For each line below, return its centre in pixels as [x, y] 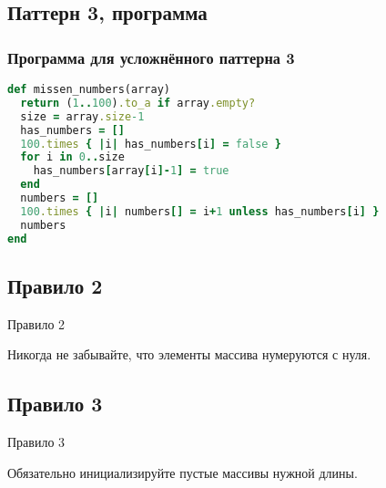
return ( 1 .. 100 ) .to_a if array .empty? [138, 103]
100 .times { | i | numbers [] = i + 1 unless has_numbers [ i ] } [200, 211]
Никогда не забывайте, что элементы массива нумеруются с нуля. [189, 354]
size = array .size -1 [82, 116]
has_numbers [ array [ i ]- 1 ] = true [131, 171]
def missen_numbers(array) [89, 89]
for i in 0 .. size [72, 157]
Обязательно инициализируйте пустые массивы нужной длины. [183, 472]
